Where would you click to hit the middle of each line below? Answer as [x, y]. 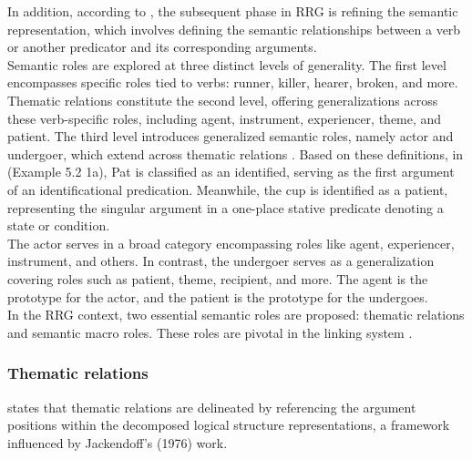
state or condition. [59, 225]
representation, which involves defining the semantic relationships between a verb [234, 29]
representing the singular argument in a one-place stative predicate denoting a [226, 207]
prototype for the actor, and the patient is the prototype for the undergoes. [218, 296]
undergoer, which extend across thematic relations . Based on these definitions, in [236, 153]
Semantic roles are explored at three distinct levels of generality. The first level [227, 64]
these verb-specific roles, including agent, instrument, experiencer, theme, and [225, 118]
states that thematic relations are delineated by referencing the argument [212, 407]
